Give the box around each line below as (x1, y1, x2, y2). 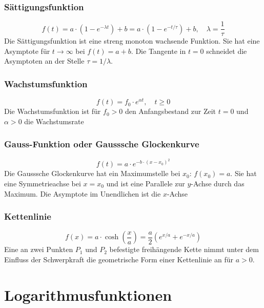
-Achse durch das (191, 178, 245, 188)
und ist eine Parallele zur (106, 178, 185, 188)
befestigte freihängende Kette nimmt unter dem (109, 244, 259, 255)
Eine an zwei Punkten (4, 244, 73, 255)
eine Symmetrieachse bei (4, 178, 81, 188)
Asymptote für (4, 45, 50, 56)
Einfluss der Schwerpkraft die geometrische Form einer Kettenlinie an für (4, 254, 233, 264)
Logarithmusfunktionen (4, 284, 172, 305)
